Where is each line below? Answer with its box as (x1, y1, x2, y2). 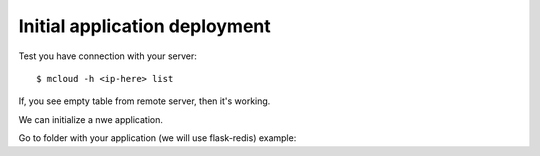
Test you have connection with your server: (18, 50, 197, 62)
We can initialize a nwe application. (18, 113, 164, 125)
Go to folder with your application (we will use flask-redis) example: (18, 132, 297, 144)
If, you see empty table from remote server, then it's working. (18, 95, 271, 107)
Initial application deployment (18, 15, 272, 37)
